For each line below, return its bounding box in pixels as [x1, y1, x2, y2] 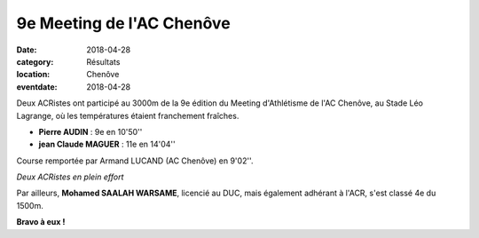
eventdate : [16, 81, 58, 92]
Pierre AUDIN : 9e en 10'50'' [38, 126, 143, 137]
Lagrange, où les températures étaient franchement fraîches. [16, 110, 239, 121]
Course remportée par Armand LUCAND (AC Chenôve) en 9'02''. [16, 155, 254, 166]
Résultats [86, 56, 121, 67]
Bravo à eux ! [16, 217, 66, 227]
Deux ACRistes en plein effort [16, 171, 124, 182]
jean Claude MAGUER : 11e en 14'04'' [38, 139, 177, 150]
